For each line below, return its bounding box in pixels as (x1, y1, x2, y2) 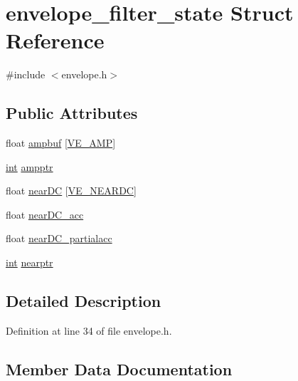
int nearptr (6, 255, 53, 270)
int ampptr (6, 159, 53, 174)
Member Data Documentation (6, 357, 233, 380)
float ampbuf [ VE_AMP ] (6, 135, 116, 150)
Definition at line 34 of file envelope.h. (6, 323, 172, 338)
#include (6, 67, 46, 82)
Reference (6, 26, 105, 55)
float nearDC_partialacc (6, 231, 112, 246)
